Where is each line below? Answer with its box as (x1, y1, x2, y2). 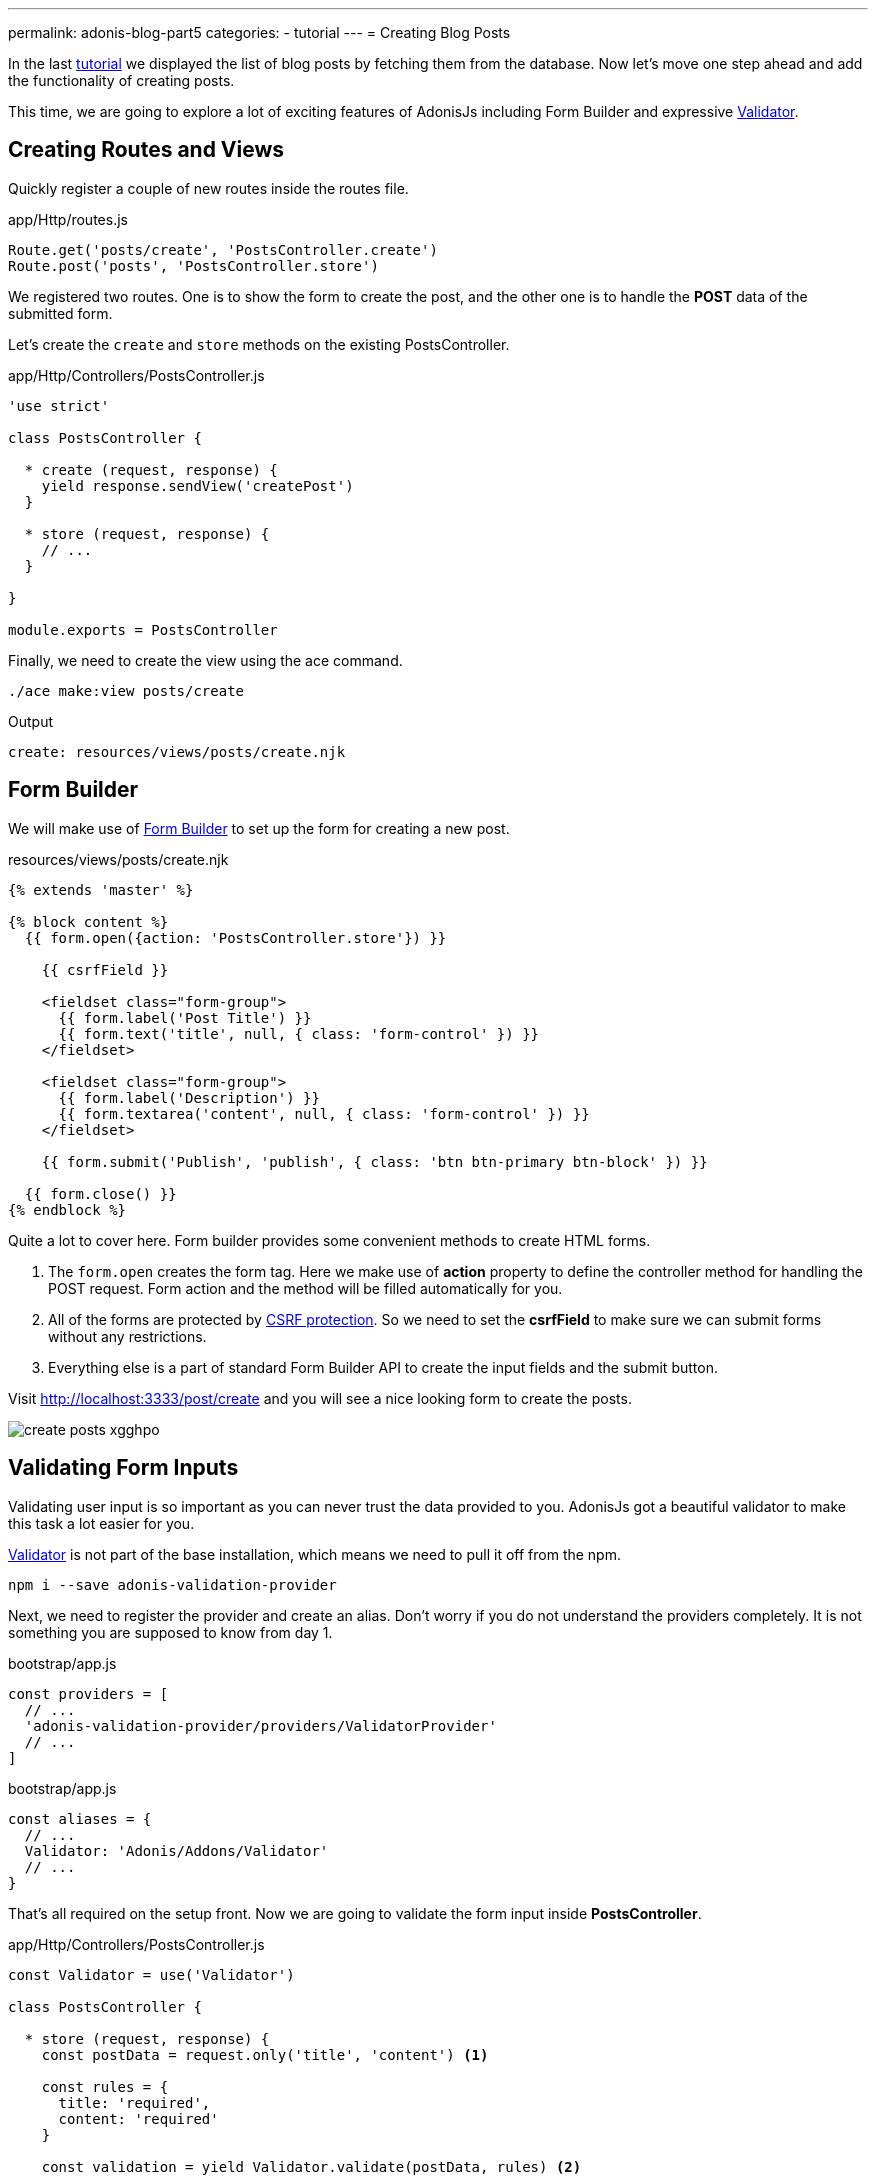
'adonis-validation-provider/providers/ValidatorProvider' (24, 1717, 497, 1734)
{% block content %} (8, 913, 169, 930)
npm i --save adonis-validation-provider (8, 1576, 337, 1593)
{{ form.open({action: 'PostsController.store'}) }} (24, 929, 447, 946)
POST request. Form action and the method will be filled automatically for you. (48, 1279, 563, 1297)
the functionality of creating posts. (8, 72, 235, 89)
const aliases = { (8, 1810, 152, 1827)
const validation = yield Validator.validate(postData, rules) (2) (41, 2158, 582, 2175)
